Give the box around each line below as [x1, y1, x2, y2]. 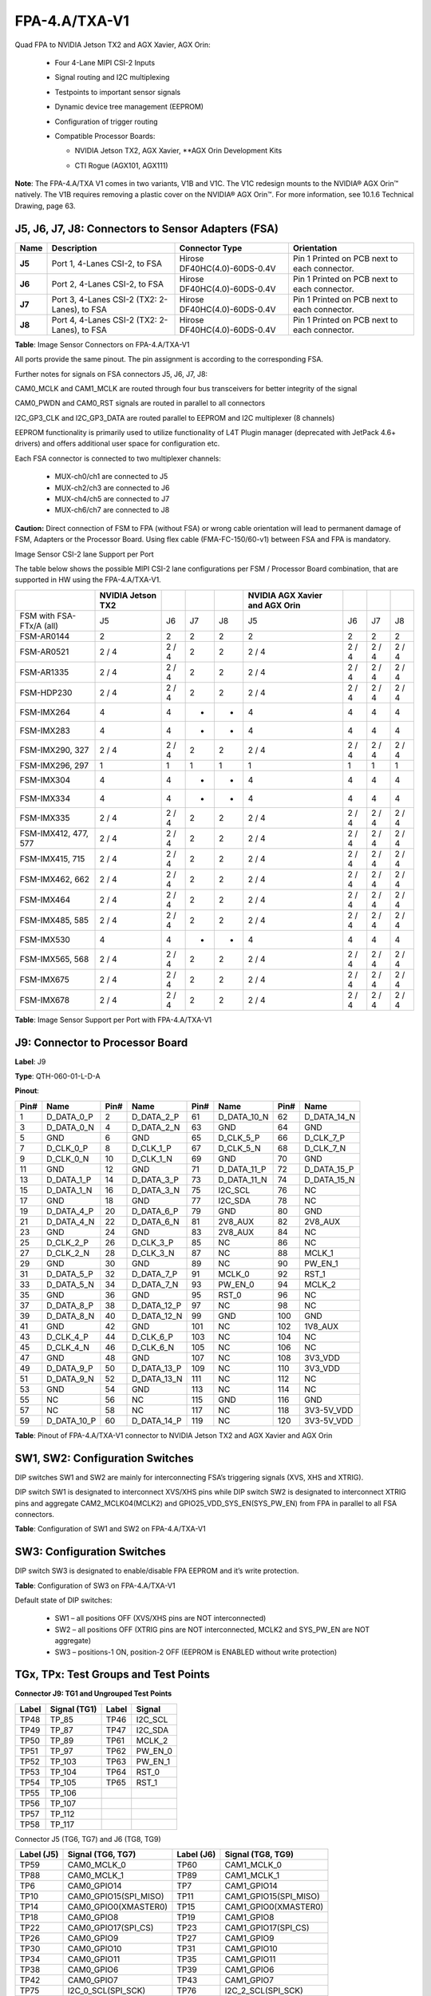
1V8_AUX [304, 1321, 339, 1332]
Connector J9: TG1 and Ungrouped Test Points [14, 1689, 172, 1698]
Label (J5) [19, 1849, 59, 1860]
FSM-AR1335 [19, 667, 69, 678]
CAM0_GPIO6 [67, 1964, 119, 1975]
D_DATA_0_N [46, 1122, 95, 1133]
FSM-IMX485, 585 [19, 914, 89, 925]
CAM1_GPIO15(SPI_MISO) [224, 1891, 321, 1902]
